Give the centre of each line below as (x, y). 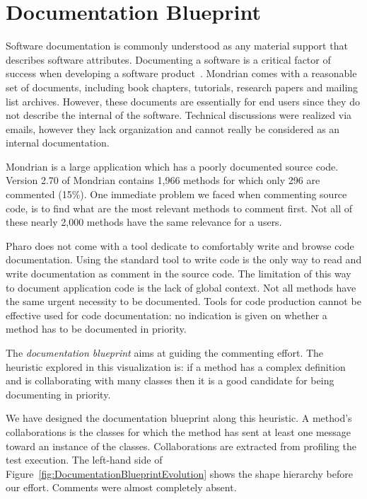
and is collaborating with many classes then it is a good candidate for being (170, 380)
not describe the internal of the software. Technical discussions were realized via (179, 115)
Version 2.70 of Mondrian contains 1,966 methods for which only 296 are (163, 180)
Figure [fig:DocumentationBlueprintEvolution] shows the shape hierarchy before (179, 473)
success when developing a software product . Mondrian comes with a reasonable (181, 73)
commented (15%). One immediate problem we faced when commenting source (176, 194)
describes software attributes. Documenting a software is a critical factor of (168, 59)
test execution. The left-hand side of (84, 460)
